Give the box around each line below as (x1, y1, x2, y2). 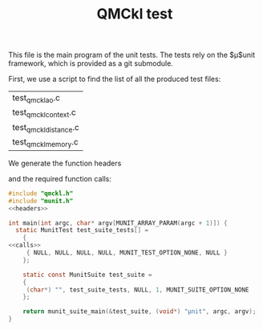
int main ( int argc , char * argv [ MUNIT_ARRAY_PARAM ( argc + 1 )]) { (8, 218, 228, 227)
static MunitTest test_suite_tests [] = (15, 226, 149, 234)
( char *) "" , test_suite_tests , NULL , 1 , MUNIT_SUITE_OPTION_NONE (26, 286, 249, 294)
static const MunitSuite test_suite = (22, 271, 152, 279)
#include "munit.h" (8, 197, 74, 205)
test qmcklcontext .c (12, 107, 76, 120)
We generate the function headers (8, 158, 122, 168)
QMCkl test (96, 5, 173, 23)
